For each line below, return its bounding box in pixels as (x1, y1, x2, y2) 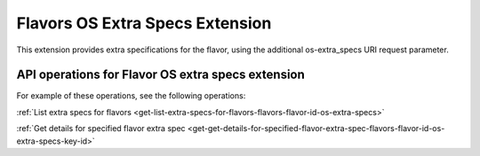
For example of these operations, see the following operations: (16, 90, 246, 101)
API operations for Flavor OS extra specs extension (16, 67, 306, 82)
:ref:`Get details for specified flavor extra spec (16, 123, 186, 134)
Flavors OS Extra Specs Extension (16, 13, 272, 33)
